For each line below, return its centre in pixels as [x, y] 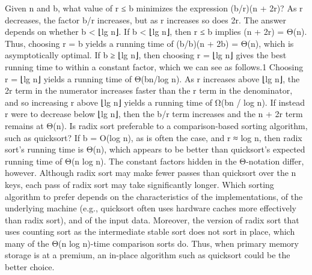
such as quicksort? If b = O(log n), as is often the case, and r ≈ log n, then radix [154, 137]
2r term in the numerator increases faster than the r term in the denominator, [149, 90]
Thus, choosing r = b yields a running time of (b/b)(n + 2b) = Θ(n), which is [149, 43]
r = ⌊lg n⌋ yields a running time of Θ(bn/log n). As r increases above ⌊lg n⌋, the [152, 78]
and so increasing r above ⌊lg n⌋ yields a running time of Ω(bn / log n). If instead [155, 102]
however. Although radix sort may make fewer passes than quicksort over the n [151, 173]
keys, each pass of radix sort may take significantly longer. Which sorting [139, 184]
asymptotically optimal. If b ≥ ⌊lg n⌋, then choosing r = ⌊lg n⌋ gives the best [146, 55]
